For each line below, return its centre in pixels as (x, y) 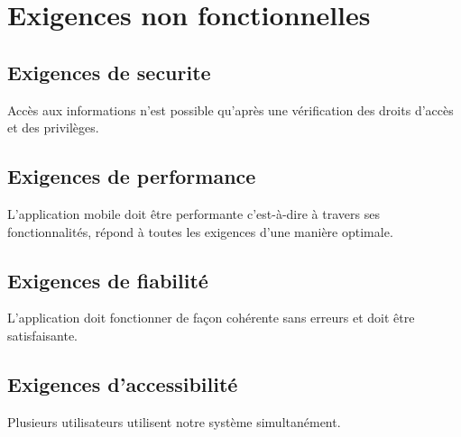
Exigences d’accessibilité (123, 383)
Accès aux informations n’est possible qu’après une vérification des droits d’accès (230, 109)
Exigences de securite (109, 72)
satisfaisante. (43, 335)
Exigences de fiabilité (108, 280)
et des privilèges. (53, 127)
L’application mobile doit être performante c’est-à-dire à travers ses (194, 213)
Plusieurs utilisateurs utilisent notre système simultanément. (174, 421)
